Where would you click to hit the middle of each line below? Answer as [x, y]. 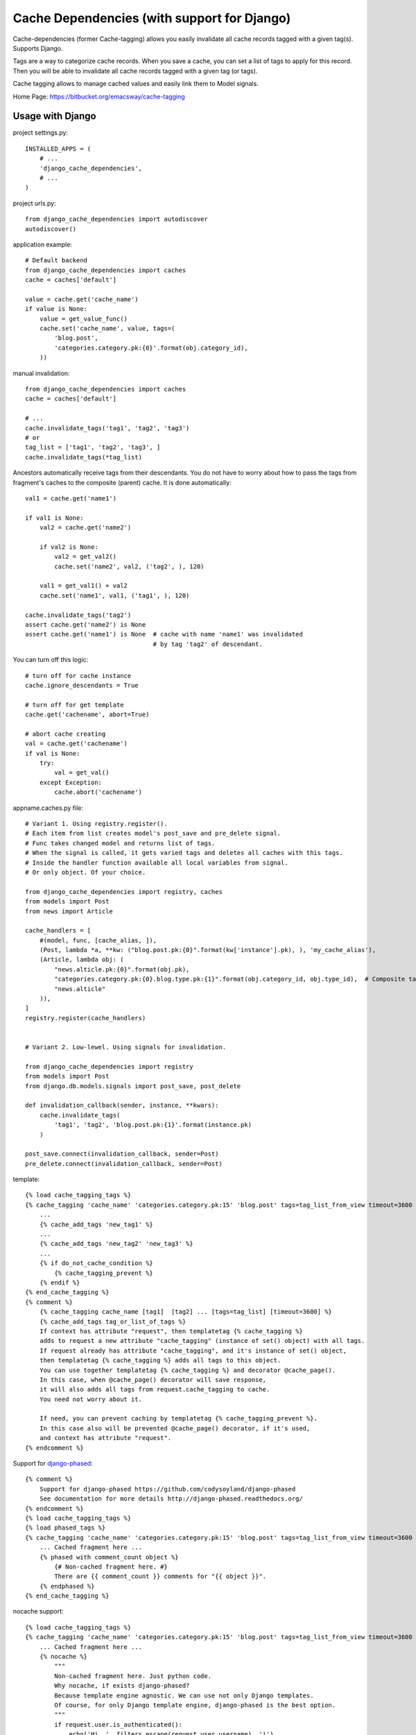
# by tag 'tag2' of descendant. [208, 644]
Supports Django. [38, 48]
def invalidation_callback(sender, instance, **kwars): [122, 1106]
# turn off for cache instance [78, 676]
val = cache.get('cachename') [77, 744]
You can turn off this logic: [51, 660]
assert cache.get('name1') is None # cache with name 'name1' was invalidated [164, 634]
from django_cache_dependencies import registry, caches [124, 891]
